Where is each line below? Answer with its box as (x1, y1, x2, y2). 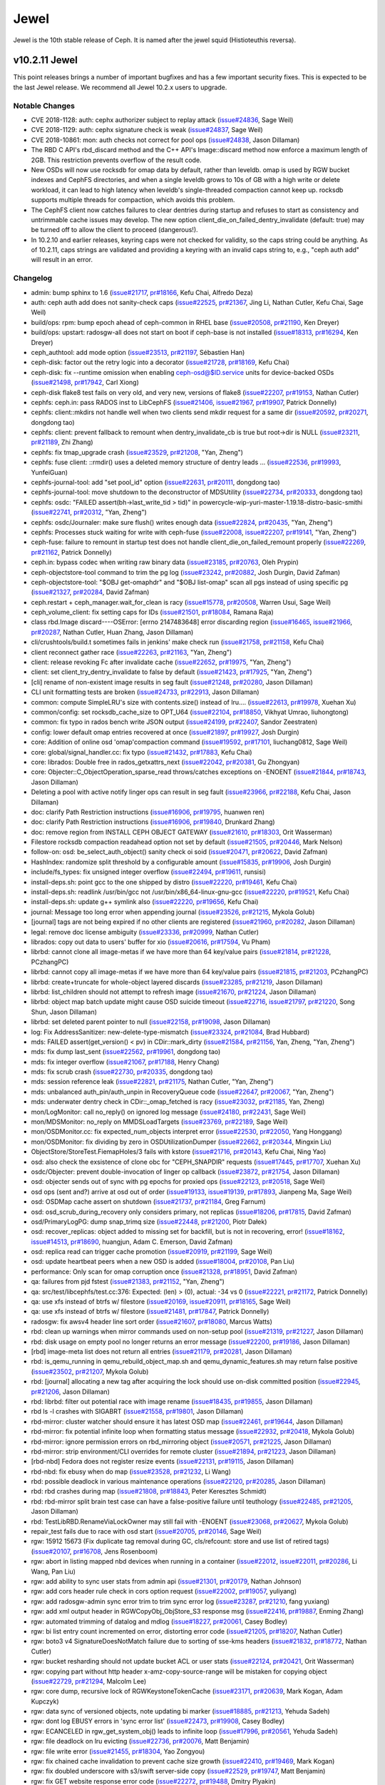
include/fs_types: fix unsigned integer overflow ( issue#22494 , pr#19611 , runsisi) (31, 868, 267, 876)
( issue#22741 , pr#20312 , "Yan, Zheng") (31, 508, 148, 517)
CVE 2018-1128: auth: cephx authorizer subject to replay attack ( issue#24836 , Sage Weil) (31, 115, 294, 124)
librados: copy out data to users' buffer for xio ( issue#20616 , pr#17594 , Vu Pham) (31, 937, 271, 946)
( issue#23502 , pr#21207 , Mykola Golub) (31, 1367, 149, 1376)
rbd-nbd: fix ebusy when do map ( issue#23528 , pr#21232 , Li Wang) (31, 1467, 232, 1476)
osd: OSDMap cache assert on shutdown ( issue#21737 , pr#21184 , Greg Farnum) (31, 1197, 267, 1206)
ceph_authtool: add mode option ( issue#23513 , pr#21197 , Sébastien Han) (31, 348, 245, 356)
